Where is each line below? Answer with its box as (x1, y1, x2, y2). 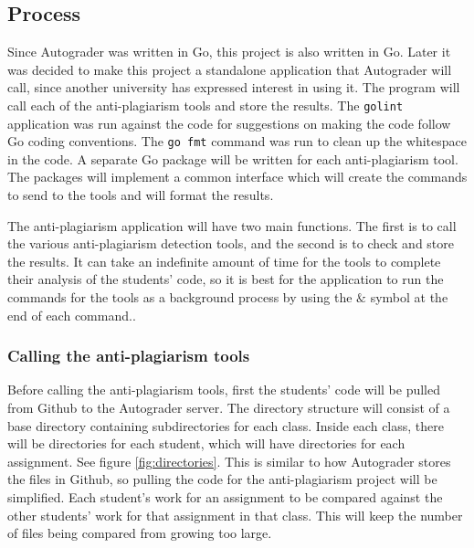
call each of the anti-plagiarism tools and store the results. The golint (7, 95, 404, 114)
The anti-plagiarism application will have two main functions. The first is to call (7, 216, 457, 235)
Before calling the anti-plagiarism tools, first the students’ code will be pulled (7, 380, 440, 399)
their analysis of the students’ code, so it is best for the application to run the (7, 269, 444, 289)
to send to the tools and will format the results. (7, 185, 274, 205)
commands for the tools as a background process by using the (7, 288, 353, 307)
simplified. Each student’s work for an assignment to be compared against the (7, 488, 443, 507)
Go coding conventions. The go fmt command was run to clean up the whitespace (7, 132, 467, 151)
